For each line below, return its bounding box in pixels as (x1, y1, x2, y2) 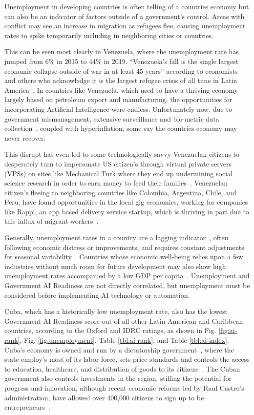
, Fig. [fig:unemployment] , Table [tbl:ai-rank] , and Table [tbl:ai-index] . (20, 335, 229, 345)
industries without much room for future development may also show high (4, 261, 226, 271)
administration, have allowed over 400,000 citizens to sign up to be (4, 392, 204, 402)
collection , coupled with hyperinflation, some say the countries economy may (4, 123, 237, 133)
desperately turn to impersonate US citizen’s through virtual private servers (4, 158, 232, 168)
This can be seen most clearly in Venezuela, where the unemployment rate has (4, 46, 239, 57)
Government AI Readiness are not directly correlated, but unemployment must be (4, 280, 250, 290)
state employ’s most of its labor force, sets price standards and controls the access (4, 354, 250, 364)
